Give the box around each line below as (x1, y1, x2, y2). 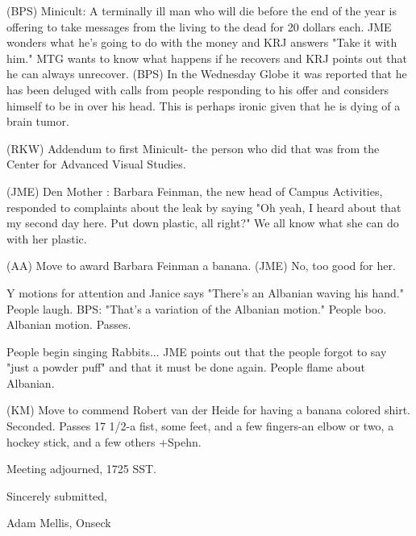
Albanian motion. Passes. (6, 316, 131, 333)
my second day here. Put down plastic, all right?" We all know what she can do (6, 214, 399, 231)
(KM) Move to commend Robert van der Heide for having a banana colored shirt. (6, 401, 410, 418)
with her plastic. (6, 230, 87, 247)
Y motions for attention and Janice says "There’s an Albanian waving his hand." (6, 284, 404, 301)
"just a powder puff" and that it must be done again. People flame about (6, 359, 365, 376)
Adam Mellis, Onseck (6, 514, 111, 531)
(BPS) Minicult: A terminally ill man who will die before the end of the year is (6, 2, 397, 19)
